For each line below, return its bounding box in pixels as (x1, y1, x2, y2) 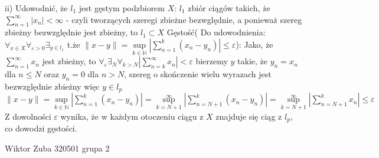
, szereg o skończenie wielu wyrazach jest (124, 68, 272, 80)
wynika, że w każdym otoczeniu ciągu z (60, 110, 204, 122)
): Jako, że (236, 38, 273, 50)
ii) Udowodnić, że (5, 2, 68, 14)
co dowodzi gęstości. (5, 122, 77, 134)
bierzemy (195, 55, 228, 67)
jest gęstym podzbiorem (79, 2, 165, 14)
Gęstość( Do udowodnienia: (166, 26, 266, 38)
